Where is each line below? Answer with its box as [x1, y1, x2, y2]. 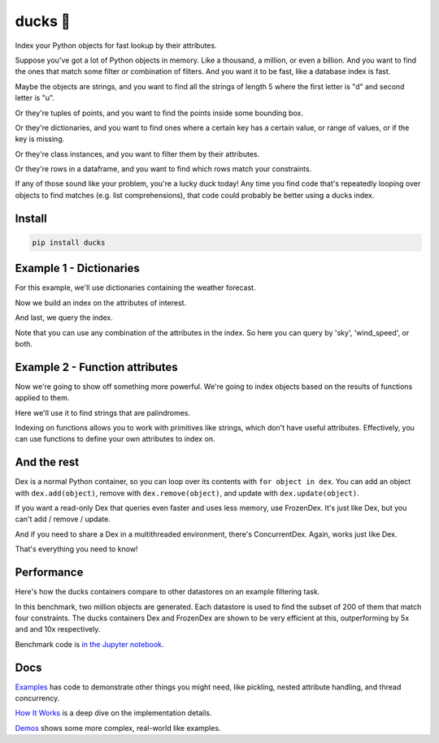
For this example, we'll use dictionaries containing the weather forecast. [15, 283, 256, 292]
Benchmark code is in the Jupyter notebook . [15, 639, 164, 649]
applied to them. [15, 393, 70, 403]
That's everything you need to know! [15, 544, 138, 554]
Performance [15, 565, 84, 580]
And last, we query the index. [15, 313, 113, 322]
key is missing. [15, 134, 65, 144]
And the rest [15, 456, 80, 469]
